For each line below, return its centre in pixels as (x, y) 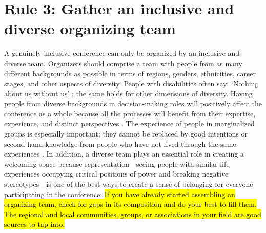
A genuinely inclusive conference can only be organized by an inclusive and (122, 53)
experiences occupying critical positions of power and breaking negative (116, 174)
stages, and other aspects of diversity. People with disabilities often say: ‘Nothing (131, 83)
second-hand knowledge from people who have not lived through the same (120, 143)
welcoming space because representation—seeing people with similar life (117, 163)
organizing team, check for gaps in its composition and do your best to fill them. (130, 204)
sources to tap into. (35, 224)
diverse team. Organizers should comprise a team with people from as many (123, 63)
